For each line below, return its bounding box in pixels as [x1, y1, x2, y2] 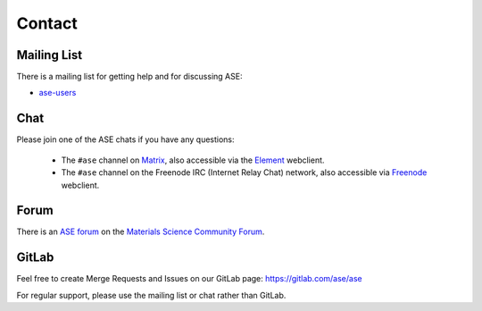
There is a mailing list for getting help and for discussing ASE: [16, 71, 243, 82]
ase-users [38, 88, 77, 98]
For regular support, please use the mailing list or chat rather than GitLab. [16, 290, 287, 300]
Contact [16, 13, 78, 33]
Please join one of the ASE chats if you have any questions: [16, 134, 236, 145]
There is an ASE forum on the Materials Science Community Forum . [16, 226, 265, 237]
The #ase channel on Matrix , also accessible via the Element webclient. [61, 155, 325, 165]
